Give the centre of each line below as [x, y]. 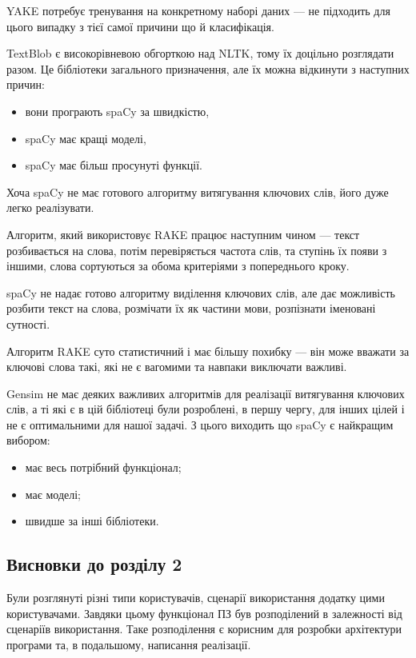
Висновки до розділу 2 [94, 564]
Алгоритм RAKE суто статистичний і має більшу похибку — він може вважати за [208, 351]
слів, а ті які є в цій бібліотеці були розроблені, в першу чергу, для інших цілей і [206, 409]
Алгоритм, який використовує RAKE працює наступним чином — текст [183, 234]
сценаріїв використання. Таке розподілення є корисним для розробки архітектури [204, 629]
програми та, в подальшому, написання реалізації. [129, 644]
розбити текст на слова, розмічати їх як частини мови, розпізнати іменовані [191, 308]
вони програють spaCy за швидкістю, [117, 111]
